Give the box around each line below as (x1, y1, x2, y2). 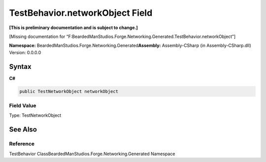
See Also (9, 126, 37, 134)
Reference (9, 140, 34, 147)
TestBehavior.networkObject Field (9, 7, 153, 18)
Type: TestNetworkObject (9, 112, 62, 118)
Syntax (9, 62, 32, 71)
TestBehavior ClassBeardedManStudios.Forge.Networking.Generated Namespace (9, 151, 175, 157)
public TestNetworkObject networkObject (19, 89, 118, 94)
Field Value (9, 102, 36, 109)
